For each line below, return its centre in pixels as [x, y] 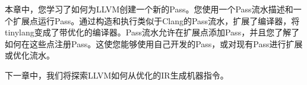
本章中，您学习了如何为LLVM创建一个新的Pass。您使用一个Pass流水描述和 [149, 9]
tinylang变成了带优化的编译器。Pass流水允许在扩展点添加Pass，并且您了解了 [152, 32]
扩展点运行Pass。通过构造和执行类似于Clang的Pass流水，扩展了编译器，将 [156, 20]
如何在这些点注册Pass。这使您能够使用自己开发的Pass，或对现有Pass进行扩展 [154, 43]
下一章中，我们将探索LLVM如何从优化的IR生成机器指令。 [117, 75]
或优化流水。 [30, 55]
